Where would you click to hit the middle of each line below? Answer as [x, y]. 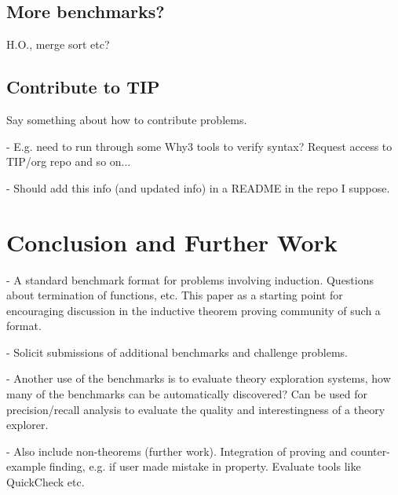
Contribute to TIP [83, 87]
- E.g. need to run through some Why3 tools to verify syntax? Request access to [199, 146]
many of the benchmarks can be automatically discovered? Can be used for [187, 394]
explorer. [27, 425]
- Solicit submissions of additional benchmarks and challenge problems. [177, 352]
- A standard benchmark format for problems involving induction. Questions [190, 279]
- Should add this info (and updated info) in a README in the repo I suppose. [198, 187]
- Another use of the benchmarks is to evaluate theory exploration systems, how [199, 378]
